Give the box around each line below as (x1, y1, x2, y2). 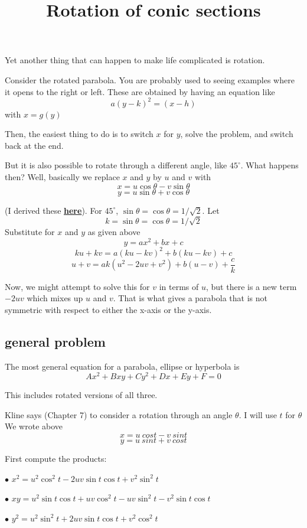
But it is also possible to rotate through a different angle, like (5, 159, 227, 171)
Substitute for (5, 226, 55, 238)
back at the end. (5, 139, 64, 151)
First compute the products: (5, 452, 107, 465)
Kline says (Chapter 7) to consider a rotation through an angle (5, 408, 233, 421)
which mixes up (27, 292, 83, 304)
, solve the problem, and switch (180, 128, 293, 140)
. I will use (239, 408, 277, 421)
